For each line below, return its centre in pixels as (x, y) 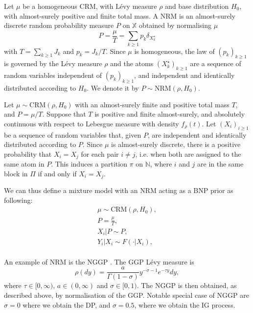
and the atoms (132, 63)
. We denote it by (113, 87)
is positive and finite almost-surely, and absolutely (170, 114)
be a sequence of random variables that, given (73, 134)
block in (16, 173)
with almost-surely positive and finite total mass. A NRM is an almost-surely (120, 15)
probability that (28, 154)
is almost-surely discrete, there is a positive (176, 144)
